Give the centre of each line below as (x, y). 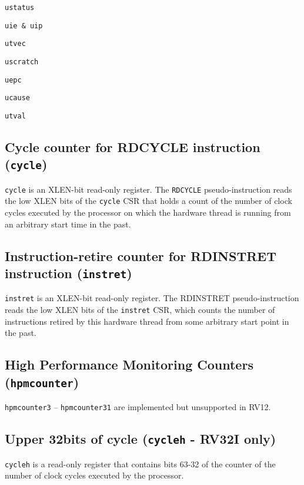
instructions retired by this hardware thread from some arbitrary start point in (147, 321)
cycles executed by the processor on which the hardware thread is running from (148, 212)
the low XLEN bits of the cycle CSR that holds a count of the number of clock (148, 201)
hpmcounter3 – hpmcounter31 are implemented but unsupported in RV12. (138, 407)
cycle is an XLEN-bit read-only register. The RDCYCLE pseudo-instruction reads (148, 189)
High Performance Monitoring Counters (129, 364)
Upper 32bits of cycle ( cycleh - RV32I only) (141, 439)
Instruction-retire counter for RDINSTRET (141, 255)
